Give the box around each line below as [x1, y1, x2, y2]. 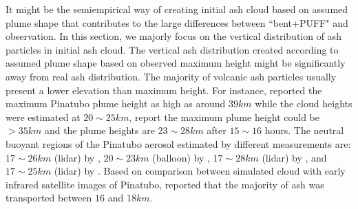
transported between [6, 190, 92, 205]
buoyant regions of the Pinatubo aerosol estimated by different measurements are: [6, 136, 351, 151]
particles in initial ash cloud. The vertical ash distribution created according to [6, 42, 339, 56]
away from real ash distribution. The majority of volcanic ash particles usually [6, 69, 337, 83]
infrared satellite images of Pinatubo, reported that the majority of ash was [6, 177, 324, 191]
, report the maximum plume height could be [129, 109, 320, 124]
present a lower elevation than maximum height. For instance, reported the [6, 82, 322, 97]
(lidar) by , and [262, 150, 327, 164]
